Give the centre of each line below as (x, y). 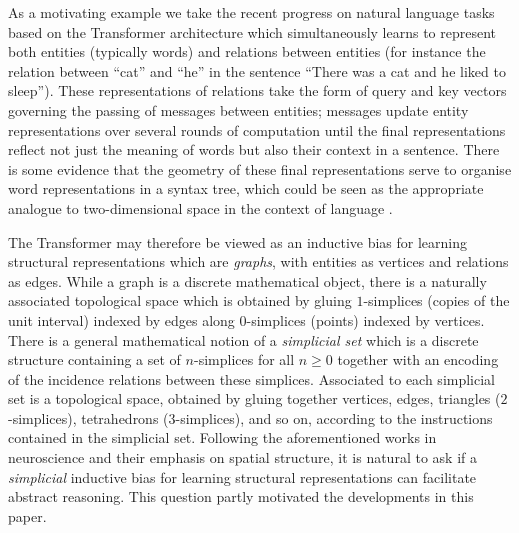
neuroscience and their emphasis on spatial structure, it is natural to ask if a (242, 457)
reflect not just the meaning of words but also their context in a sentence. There (254, 149)
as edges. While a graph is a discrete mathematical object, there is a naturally (247, 280)
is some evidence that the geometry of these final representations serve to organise (260, 168)
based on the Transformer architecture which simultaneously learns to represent (252, 31)
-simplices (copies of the (436, 300)
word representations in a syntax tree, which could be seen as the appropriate (246, 188)
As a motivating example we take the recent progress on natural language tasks (251, 12)
